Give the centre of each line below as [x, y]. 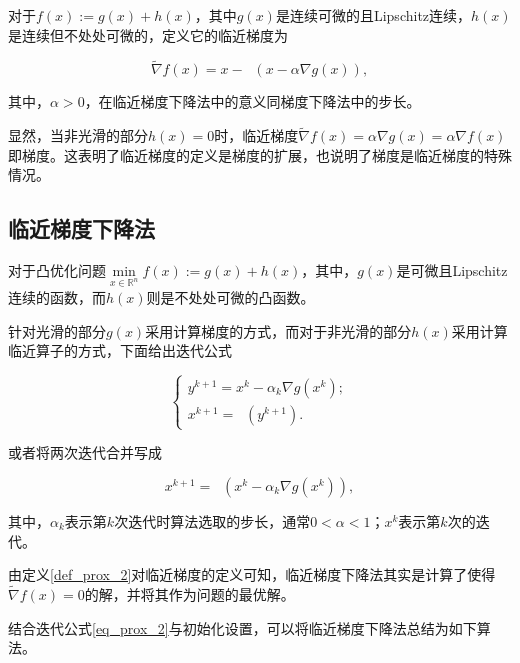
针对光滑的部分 [57, 330]
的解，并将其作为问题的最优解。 [189, 593]
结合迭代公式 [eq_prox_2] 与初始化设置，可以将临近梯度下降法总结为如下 [242, 627]
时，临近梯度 [256, 135]
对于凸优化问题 [57, 270]
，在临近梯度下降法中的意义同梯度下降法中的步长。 [252, 101]
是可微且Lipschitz [452, 270]
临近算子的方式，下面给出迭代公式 [120, 350]
